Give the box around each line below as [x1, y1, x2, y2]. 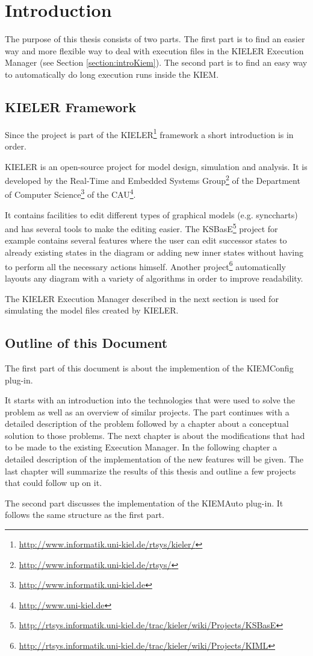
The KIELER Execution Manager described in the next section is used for [5, 292, 279, 304]
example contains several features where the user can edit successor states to [5, 234, 287, 247]
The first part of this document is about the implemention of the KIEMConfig [5, 361, 294, 374]
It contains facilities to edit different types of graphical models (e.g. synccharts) [5, 208, 298, 221]
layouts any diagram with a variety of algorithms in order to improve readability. [5, 271, 303, 284]
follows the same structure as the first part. [5, 508, 164, 521]
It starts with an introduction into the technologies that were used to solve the [5, 394, 295, 406]
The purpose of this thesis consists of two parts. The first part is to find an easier [5, 33, 305, 45]
